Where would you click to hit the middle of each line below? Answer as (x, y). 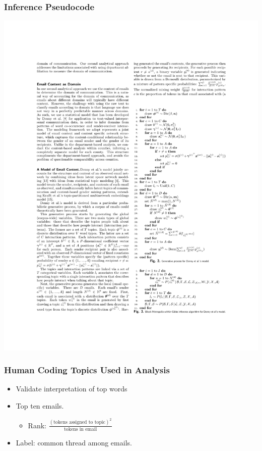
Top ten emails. (40, 406)
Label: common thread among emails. (74, 442)
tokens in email (81, 429)
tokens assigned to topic (79, 422)
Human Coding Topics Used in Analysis (87, 370)
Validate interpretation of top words (72, 389)
